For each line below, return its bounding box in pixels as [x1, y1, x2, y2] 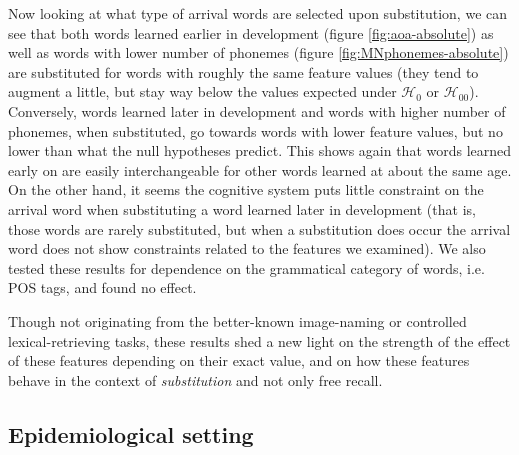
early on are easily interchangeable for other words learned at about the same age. [8, 159, 512, 180]
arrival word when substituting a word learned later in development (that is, [8, 198, 476, 219]
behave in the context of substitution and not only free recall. [8, 369, 383, 390]
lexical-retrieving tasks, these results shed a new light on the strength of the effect [8, 330, 511, 351]
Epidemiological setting [8, 418, 254, 449]
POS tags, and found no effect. [8, 277, 197, 298]
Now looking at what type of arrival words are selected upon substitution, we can [8, 3, 508, 23]
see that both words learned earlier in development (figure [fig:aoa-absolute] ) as [8, 22, 494, 43]
